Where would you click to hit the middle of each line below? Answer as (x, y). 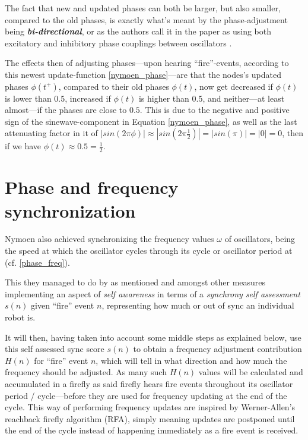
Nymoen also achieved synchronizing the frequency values (109, 239)
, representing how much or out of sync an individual (198, 305)
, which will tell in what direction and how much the (191, 360)
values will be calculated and (251, 372)
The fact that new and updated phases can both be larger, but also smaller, (143, 8)
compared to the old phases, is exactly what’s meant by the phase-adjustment (146, 19)
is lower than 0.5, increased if (58, 98)
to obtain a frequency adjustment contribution (217, 349)
